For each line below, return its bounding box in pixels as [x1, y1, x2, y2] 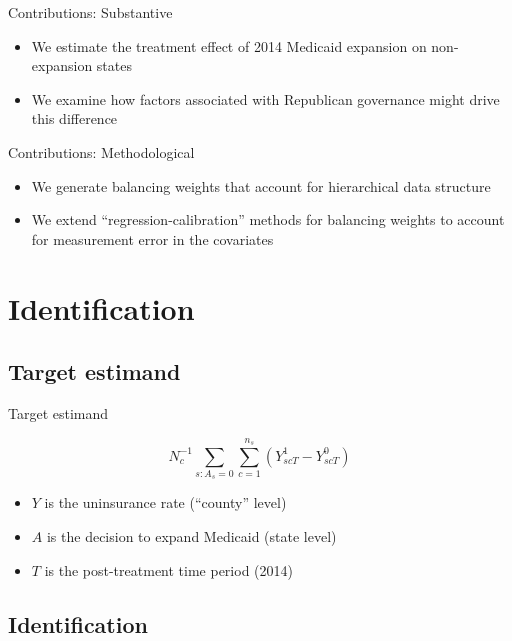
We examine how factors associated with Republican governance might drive [31, 88, 500, 109]
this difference [31, 108, 118, 129]
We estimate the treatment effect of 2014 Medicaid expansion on [31, 35, 427, 56]
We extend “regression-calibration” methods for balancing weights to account [31, 209, 505, 230]
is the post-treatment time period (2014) [44, 559, 293, 580]
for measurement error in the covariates [31, 228, 274, 249]
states [96, 55, 132, 76]
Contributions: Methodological [8, 141, 195, 162]
